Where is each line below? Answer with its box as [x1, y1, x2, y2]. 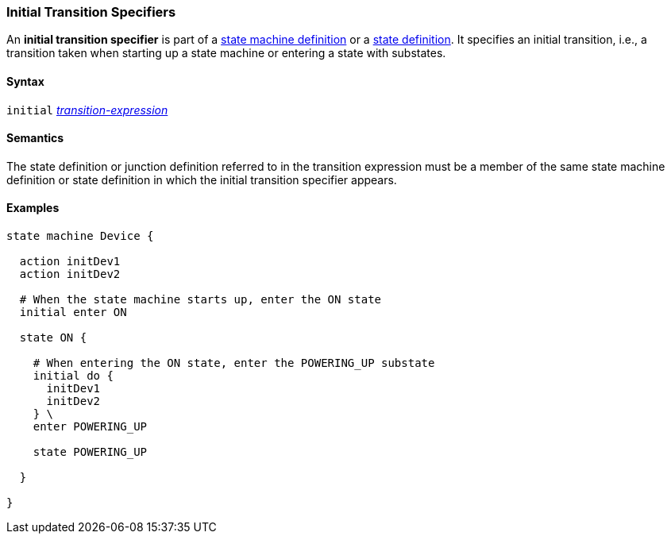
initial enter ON [19, 306, 127, 319]
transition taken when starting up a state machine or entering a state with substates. [6, 46, 446, 60]
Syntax [6, 74, 44, 88]
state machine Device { [6, 229, 154, 243]
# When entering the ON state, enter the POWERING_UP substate [33, 357, 435, 370]
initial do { [33, 369, 114, 383]
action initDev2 [19, 268, 121, 281]
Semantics [6, 131, 64, 145]
